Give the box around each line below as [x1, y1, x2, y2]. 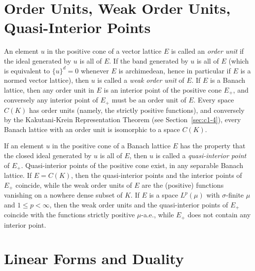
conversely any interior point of [4, 95, 98, 105]
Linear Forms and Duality [4, 248, 184, 269]
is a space [149, 190, 178, 200]
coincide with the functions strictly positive [4, 209, 135, 220]
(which [228, 55, 249, 66]
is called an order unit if [171, 46, 244, 56]
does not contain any [187, 209, 251, 220]
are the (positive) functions [142, 179, 224, 190]
